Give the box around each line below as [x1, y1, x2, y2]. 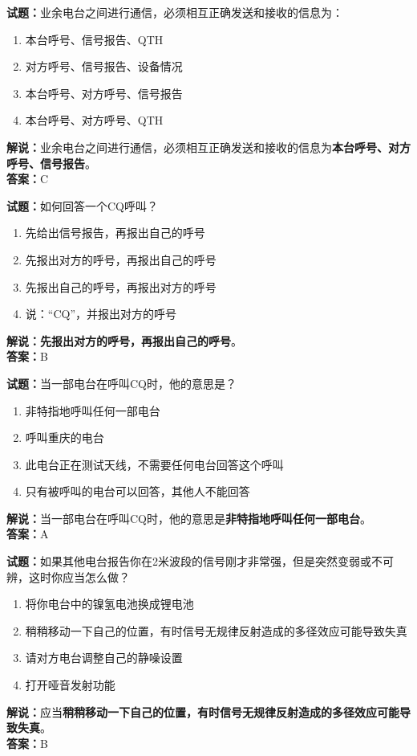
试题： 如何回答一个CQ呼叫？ [6, 197, 158, 214]
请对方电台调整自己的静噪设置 [25, 649, 183, 666]
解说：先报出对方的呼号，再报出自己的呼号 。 [6, 332, 242, 349]
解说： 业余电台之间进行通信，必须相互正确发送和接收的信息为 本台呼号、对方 [6, 138, 411, 155]
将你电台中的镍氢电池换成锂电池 [25, 595, 194, 612]
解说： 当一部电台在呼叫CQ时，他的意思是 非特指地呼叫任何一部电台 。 [6, 509, 371, 526]
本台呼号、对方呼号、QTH [25, 112, 164, 129]
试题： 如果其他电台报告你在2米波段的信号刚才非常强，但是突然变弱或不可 [6, 553, 394, 570]
